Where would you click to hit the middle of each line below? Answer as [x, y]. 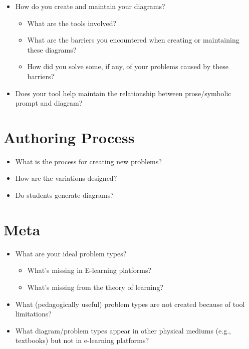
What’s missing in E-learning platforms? [89, 270]
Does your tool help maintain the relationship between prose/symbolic [123, 93]
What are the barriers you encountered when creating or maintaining [133, 40]
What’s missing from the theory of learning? [95, 287]
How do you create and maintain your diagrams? [90, 6]
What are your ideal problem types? [71, 253]
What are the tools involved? [72, 23]
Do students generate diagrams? [64, 195]
